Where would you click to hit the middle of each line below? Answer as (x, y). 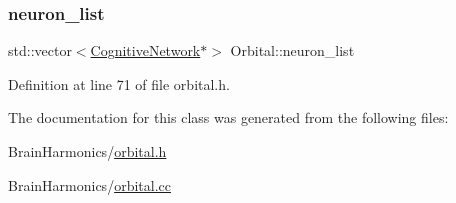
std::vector (40, 50)
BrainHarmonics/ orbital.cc (89, 184)
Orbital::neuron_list (292, 50)
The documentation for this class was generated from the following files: (228, 117)
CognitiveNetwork (145, 50)
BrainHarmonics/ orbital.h (87, 151)
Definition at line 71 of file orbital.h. (119, 83)
